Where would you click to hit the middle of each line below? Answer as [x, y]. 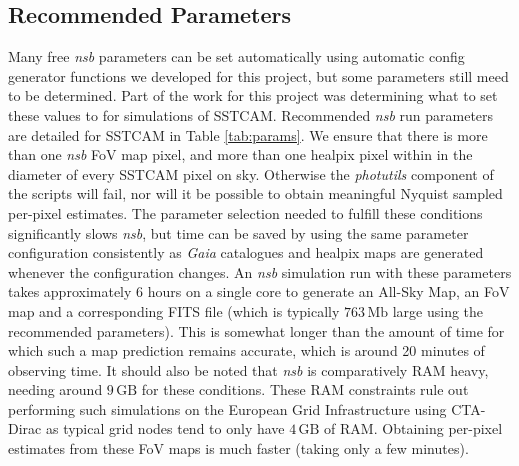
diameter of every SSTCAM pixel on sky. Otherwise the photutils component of [251, 173]
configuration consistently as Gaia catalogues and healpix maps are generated [246, 252]
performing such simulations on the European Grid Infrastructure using [227, 408]
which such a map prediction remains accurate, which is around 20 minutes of [246, 350]
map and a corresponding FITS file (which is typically [174, 310]
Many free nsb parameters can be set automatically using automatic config [236, 56]
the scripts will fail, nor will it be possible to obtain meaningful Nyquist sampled [255, 193]
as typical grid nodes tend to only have [165, 428]
